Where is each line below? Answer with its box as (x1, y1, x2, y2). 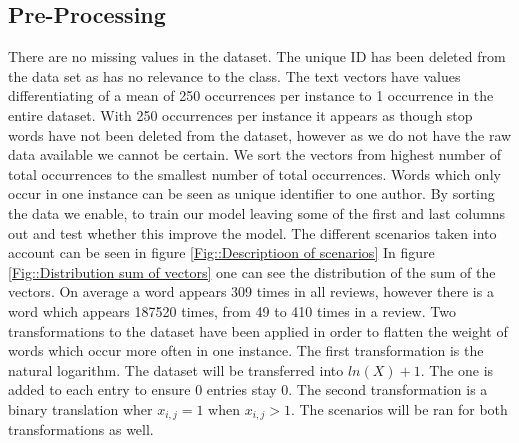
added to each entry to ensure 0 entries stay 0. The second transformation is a (8, 379, 488, 400)
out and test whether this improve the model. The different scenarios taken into (8, 222, 497, 243)
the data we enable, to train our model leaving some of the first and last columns (8, 202, 506, 223)
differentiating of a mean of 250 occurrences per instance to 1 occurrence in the (8, 85, 494, 106)
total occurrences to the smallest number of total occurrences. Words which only (8, 163, 501, 184)
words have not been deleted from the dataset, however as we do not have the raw (8, 124, 512, 145)
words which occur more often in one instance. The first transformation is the (8, 340, 484, 361)
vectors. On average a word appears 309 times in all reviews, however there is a (8, 281, 494, 302)
